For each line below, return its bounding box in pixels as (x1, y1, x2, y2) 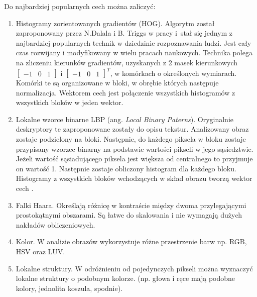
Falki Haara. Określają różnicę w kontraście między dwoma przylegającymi (16, 200, 246, 210)
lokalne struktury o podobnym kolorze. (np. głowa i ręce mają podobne (16, 273, 235, 283)
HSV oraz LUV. (16, 246, 65, 256)
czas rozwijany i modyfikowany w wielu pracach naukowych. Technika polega (16, 47, 252, 58)
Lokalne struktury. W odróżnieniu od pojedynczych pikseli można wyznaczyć (16, 263, 253, 273)
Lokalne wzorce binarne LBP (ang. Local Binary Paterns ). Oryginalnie (16, 114, 234, 124)
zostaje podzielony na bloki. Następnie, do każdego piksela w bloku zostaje (16, 134, 246, 144)
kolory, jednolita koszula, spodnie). (16, 282, 122, 293)
